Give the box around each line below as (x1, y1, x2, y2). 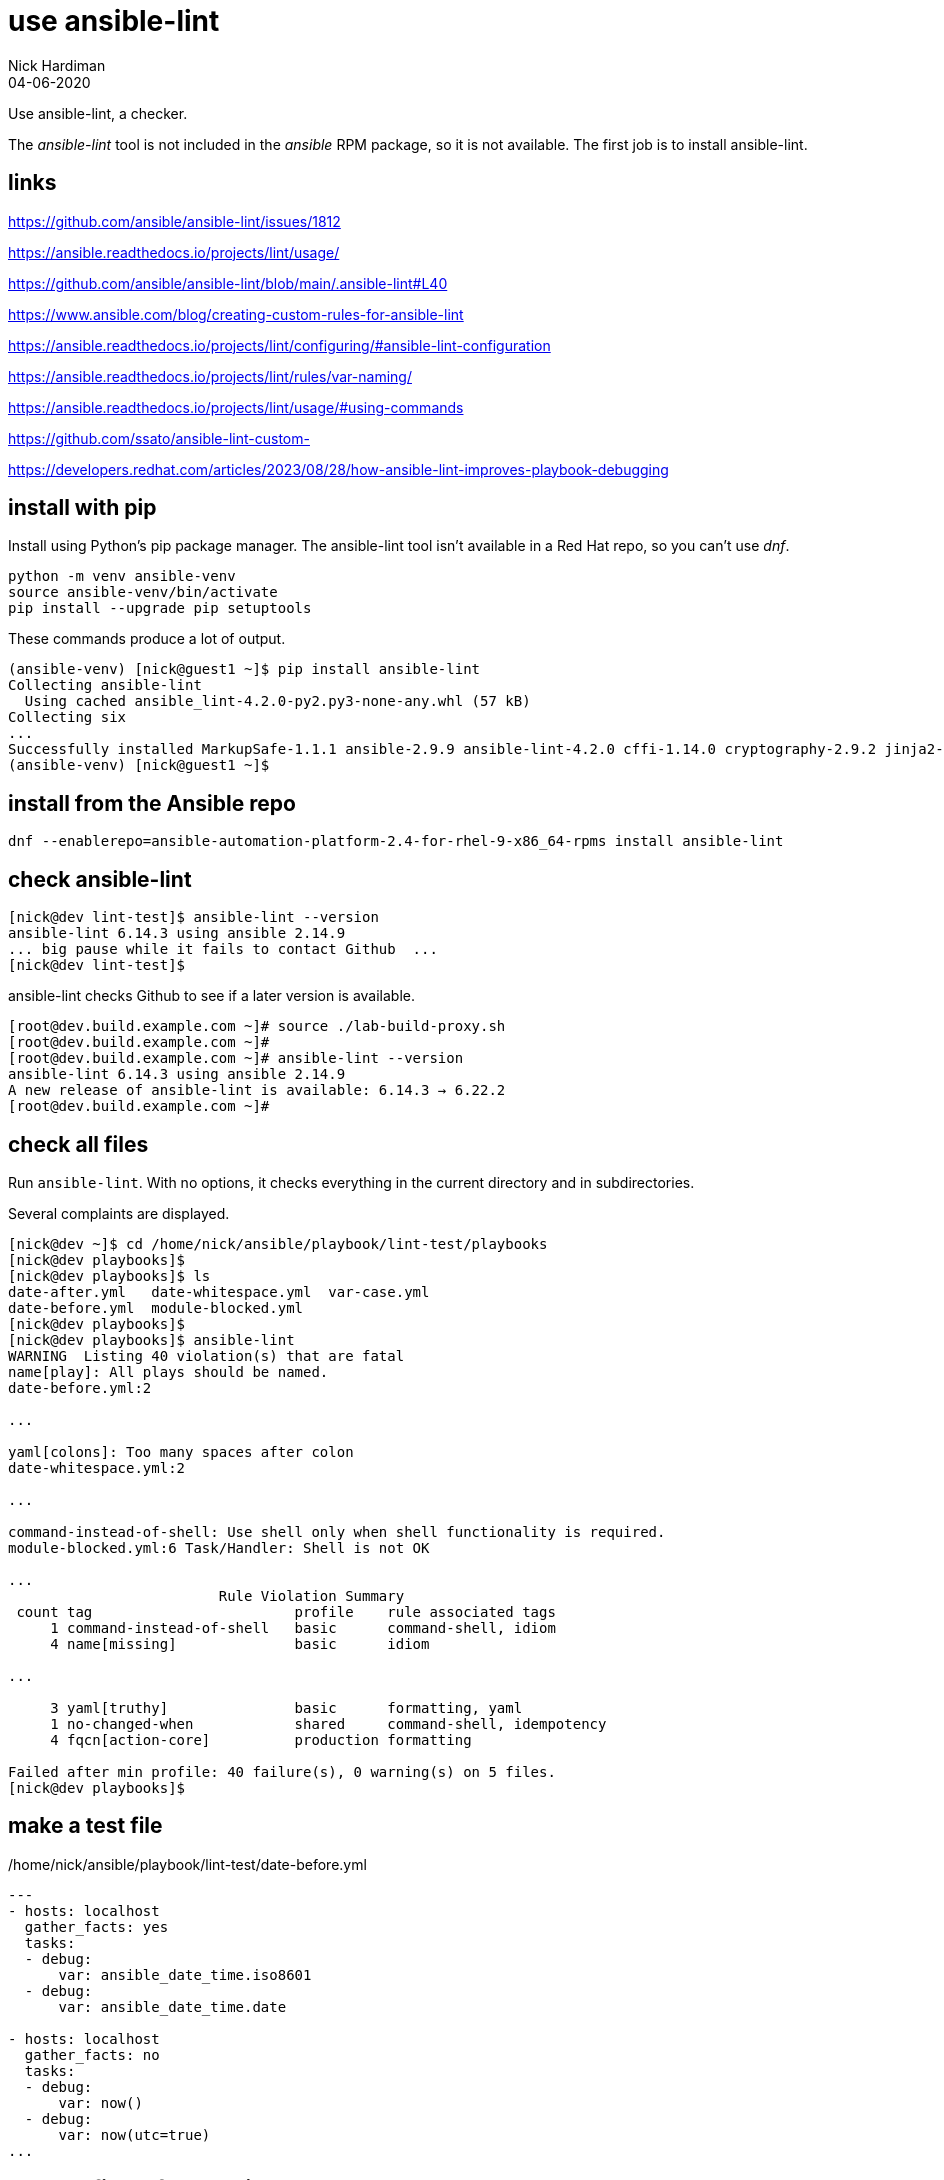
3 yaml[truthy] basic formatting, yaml (50, 1699, 523, 1716)
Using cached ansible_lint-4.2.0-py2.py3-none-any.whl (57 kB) (24, 693, 531, 710)
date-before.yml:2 (8, 1379, 152, 1396)
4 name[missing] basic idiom (50, 1635, 430, 1652)
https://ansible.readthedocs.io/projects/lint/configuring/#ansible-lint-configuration (8, 336, 551, 354)
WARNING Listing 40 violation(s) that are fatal (8, 1347, 405, 1364)
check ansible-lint (8, 866, 192, 892)
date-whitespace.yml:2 (8, 1459, 186, 1476)
